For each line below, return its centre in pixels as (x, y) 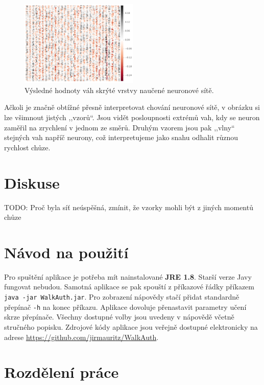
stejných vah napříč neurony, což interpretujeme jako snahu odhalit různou (121, 137)
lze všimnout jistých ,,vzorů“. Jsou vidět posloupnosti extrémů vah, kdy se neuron (132, 117)
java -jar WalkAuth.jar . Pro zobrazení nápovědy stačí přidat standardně (122, 297)
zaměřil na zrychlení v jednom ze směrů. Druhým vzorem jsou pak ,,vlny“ (119, 127)
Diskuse (32, 182)
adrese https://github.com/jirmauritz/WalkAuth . (81, 337)
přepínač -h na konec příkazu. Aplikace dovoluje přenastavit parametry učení (125, 307)
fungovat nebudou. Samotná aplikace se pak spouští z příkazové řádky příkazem (129, 287)
